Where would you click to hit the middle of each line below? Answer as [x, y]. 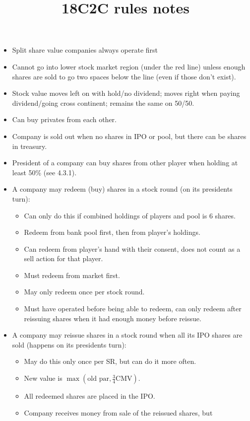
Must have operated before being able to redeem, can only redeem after [133, 309]
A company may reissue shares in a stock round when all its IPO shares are [127, 335]
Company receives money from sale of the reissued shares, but [118, 412]
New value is [43, 378]
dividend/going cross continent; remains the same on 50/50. [103, 103]
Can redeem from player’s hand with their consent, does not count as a [132, 248]
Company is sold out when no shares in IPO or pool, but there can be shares [129, 136]
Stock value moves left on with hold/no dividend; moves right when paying [126, 93]
